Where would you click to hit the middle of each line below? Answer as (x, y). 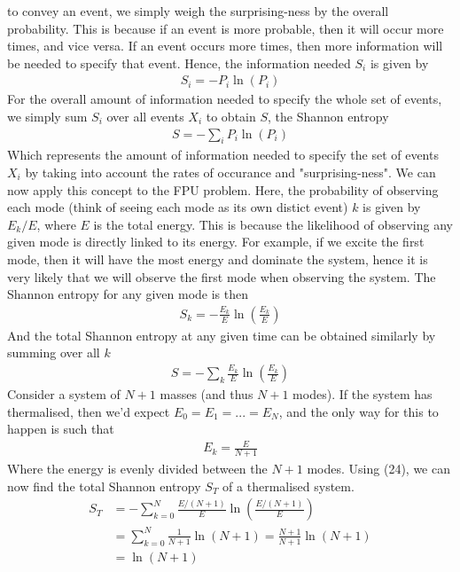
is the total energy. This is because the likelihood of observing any (273, 224)
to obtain (231, 116)
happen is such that (61, 429)
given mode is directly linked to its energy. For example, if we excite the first (216, 242)
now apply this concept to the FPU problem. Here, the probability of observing (223, 189)
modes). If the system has (363, 394)
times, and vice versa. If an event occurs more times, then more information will (225, 46)
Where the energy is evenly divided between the (137, 469)
